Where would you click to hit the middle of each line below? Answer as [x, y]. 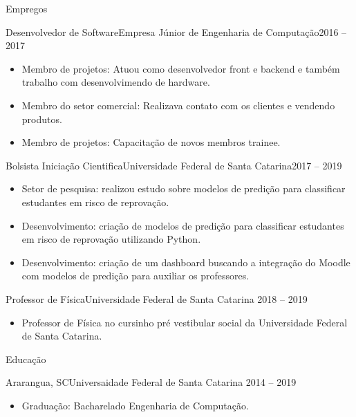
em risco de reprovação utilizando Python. [111, 239]
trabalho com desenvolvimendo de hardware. [116, 82]
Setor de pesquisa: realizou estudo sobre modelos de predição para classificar [184, 188]
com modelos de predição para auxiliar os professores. [135, 276]
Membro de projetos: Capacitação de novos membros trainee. [151, 142]
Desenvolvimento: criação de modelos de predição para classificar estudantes [183, 225]
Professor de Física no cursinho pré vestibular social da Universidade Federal [185, 322]
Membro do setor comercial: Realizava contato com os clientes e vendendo [178, 105]
